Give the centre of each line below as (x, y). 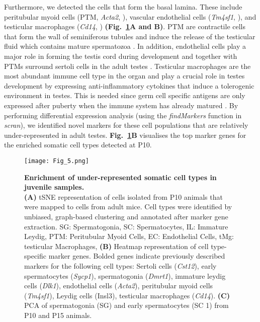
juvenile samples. (54, 187)
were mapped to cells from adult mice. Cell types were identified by (128, 207)
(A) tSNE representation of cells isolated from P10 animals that (123, 196)
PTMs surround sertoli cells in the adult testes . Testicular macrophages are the (127, 66)
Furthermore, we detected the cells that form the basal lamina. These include (123, 7)
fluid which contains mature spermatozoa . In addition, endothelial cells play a (125, 46)
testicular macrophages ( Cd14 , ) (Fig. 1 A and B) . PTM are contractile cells (125, 26)
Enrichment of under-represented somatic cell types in (120, 177)
